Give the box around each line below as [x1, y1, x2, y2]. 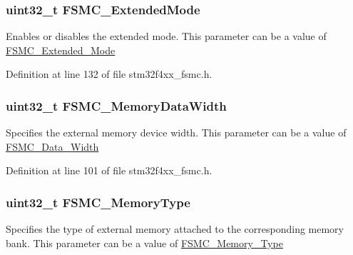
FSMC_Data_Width [6, 139, 99, 154]
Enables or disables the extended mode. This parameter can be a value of [6, 29, 327, 44]
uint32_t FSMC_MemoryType [6, 193, 190, 211]
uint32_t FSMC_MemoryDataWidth [6, 96, 227, 114]
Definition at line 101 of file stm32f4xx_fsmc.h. [6, 163, 213, 178]
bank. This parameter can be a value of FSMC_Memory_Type [6, 235, 283, 250]
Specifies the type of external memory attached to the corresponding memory [6, 221, 344, 236]
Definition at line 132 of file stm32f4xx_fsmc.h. [6, 66, 213, 81]
